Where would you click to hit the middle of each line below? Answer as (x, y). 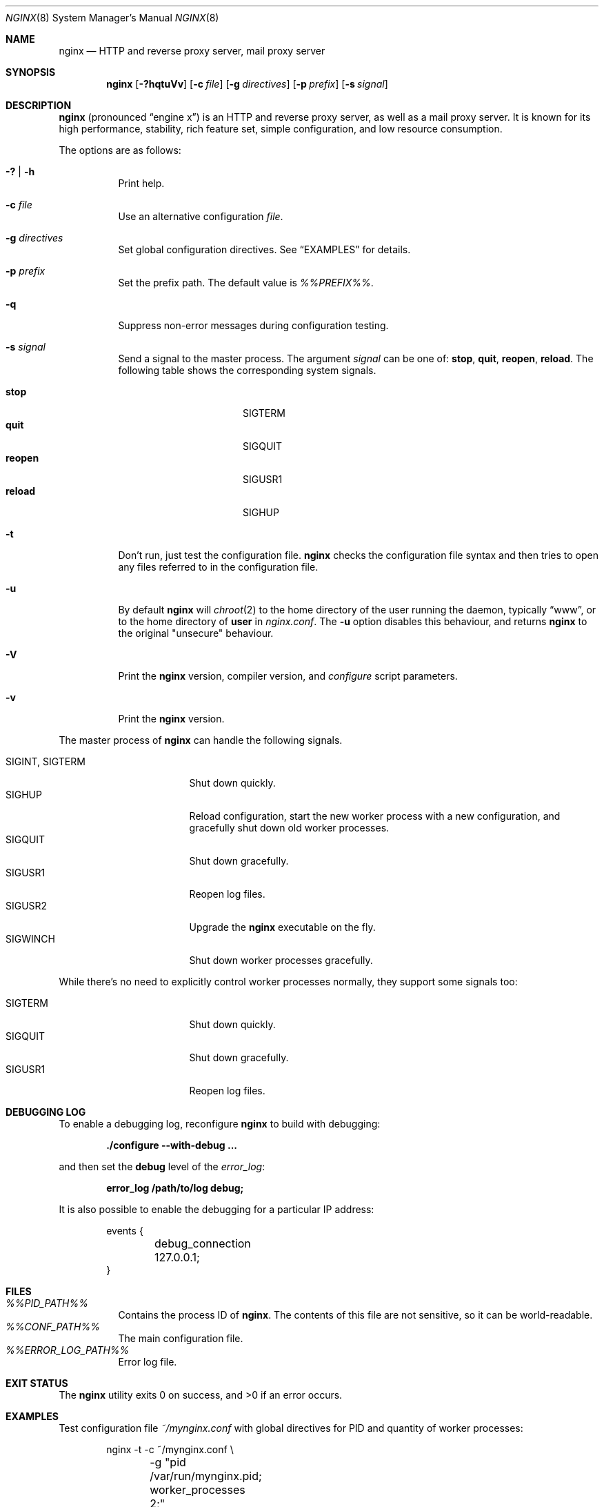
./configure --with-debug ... (172, 1145)
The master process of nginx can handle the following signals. (201, 740)
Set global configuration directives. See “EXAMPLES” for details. (264, 249)
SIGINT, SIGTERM (46, 761)
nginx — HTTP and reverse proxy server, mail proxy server (192, 51)
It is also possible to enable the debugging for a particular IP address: (217, 1209)
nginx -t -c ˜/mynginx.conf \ (170, 1449)
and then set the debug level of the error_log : (162, 1166)
